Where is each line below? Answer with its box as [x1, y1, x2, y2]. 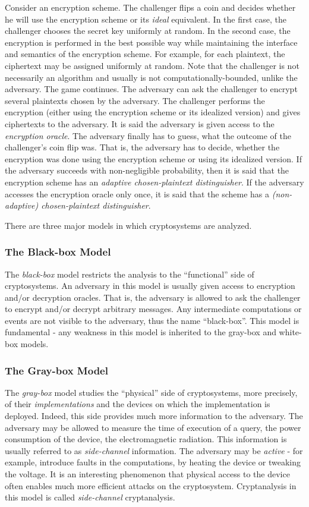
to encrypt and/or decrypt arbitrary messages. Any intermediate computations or [5, 303, 302, 315]
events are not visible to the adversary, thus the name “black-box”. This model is [5, 314, 299, 326]
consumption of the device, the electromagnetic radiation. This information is [5, 433, 287, 445]
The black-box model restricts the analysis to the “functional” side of [5, 267, 254, 280]
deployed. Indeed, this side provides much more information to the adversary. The [5, 410, 303, 422]
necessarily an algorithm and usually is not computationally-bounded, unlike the [5, 71, 298, 83]
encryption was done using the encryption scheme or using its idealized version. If [5, 152, 302, 165]
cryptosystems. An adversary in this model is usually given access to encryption [5, 279, 295, 292]
